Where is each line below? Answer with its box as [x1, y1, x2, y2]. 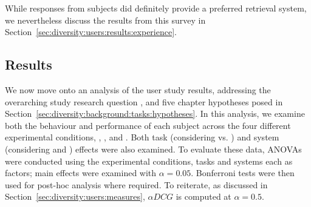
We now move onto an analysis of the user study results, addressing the [5, 83, 271, 96]
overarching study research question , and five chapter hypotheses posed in [5, 95, 283, 108]
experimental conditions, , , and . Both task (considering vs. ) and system [5, 131, 279, 143]
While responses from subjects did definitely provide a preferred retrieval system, [5, 2, 307, 14]
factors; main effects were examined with [5, 166, 157, 179]
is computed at [176, 190, 231, 203]
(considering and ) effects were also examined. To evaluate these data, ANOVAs [5, 142, 302, 155]
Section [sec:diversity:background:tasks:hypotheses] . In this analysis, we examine [5, 107, 305, 120]
